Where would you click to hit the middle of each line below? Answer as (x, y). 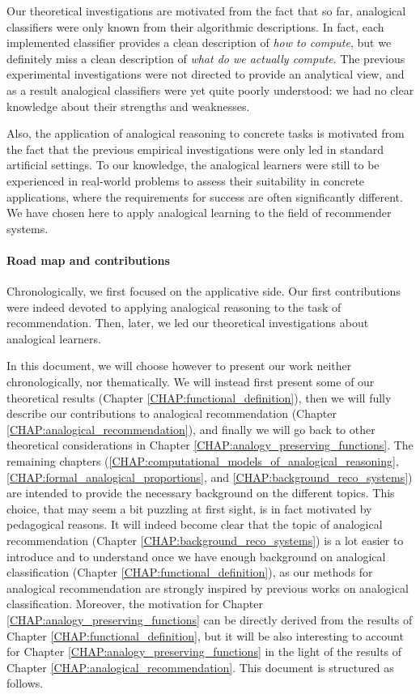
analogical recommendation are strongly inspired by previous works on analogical (208, 588)
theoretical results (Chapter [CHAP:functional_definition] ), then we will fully (199, 397)
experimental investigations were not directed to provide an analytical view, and (206, 74)
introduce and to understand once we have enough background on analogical (196, 556)
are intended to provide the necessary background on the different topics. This (201, 493)
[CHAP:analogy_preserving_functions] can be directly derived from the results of (210, 619)
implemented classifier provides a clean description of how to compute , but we (199, 43)
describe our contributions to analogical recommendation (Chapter (172, 413)
